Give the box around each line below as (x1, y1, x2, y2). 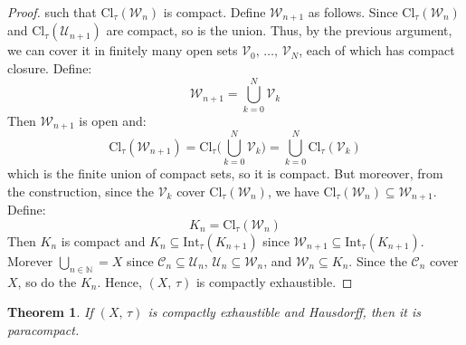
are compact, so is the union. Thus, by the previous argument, (106, 21, 452, 40)
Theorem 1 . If (7, 302, 93, 321)
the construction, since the (7, 181, 154, 200)
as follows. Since (308, 3, 398, 21)
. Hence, (97, 272, 142, 291)
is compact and (61, 231, 146, 250)
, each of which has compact (299, 41, 455, 60)
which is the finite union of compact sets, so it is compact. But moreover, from (7, 164, 443, 183)
